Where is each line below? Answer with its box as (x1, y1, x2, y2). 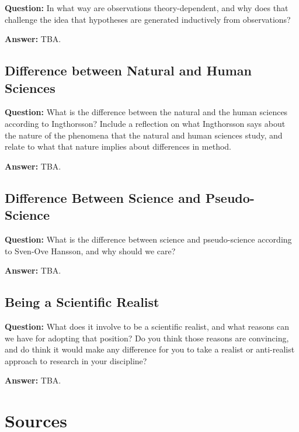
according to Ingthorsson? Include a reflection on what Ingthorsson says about (5, 117, 286, 129)
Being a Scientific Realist (5, 293, 159, 311)
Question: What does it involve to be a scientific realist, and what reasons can (5, 320, 290, 332)
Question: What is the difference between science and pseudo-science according (5, 233, 292, 245)
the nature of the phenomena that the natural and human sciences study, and (5, 129, 283, 141)
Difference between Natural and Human (5, 61, 252, 80)
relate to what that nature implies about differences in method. (5, 140, 231, 153)
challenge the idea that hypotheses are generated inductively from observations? (5, 13, 291, 25)
